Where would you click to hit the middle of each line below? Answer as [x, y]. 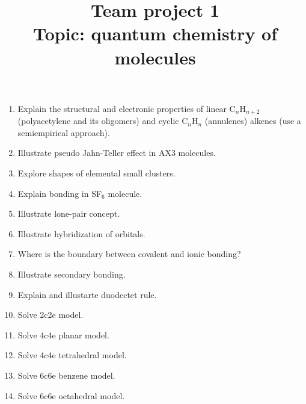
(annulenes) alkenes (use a [253, 121]
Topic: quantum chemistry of [155, 33]
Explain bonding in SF [60, 193]
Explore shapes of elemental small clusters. [96, 172]
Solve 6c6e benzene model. [66, 375]
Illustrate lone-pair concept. [69, 213]
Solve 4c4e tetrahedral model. [72, 355]
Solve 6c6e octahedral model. [71, 395]
